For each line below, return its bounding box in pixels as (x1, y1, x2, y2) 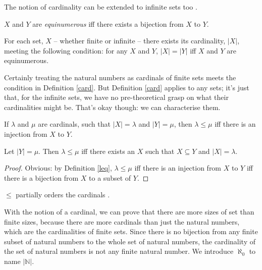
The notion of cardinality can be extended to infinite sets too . (4, 2, 197, 12)
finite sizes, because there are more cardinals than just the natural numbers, (4, 216, 240, 227)
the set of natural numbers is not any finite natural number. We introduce (4, 246, 234, 256)
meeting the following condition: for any (4, 45, 128, 56)
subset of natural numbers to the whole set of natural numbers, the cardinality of (4, 236, 255, 246)
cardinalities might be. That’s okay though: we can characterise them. (4, 101, 221, 112)
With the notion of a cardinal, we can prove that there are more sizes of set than (4, 206, 254, 217)
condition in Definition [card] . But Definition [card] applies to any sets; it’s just (4, 82, 249, 92)
